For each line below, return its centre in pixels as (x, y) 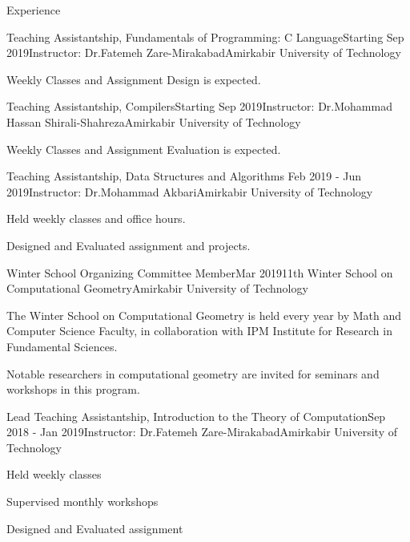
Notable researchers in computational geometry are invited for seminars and (193, 373)
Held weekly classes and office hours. (96, 218)
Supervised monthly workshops (82, 502)
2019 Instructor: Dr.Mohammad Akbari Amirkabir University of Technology (190, 191)
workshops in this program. (73, 389)
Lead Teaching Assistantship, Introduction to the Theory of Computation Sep (196, 416)
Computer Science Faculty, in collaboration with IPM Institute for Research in (199, 331)
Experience (34, 10)
